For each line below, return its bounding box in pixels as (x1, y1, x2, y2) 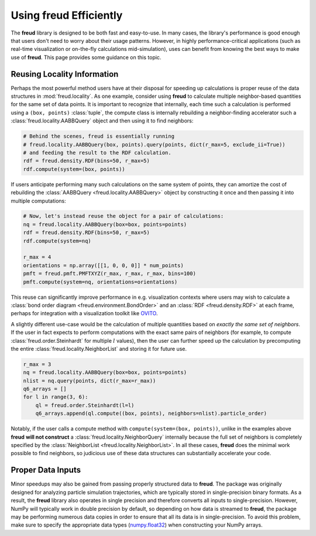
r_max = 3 (23, 361, 51, 367)
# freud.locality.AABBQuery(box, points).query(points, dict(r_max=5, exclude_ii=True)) (23, 141, 286, 148)
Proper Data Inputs (11, 465, 81, 475)
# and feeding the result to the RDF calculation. (23, 149, 172, 156)
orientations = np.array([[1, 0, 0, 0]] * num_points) (23, 262, 184, 269)
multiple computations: (11, 197, 67, 204)
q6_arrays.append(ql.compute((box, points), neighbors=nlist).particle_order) (35, 410, 267, 417)
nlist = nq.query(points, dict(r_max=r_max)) (23, 377, 156, 384)
